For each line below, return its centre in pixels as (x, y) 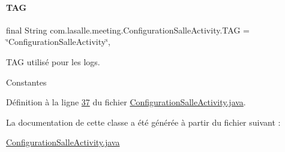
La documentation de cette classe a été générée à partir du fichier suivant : (143, 122)
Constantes (26, 82)
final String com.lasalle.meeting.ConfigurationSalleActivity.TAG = (128, 30)
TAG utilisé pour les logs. (53, 61)
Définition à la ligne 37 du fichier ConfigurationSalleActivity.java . (126, 102)
